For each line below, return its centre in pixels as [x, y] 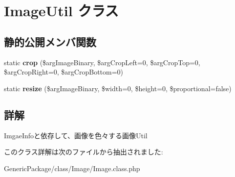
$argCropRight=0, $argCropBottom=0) [64, 72]
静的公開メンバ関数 [50, 41]
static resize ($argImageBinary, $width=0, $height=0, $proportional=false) [118, 88]
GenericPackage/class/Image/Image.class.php [72, 168]
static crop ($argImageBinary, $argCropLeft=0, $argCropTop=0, [102, 62]
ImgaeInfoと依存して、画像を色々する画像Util [76, 135]
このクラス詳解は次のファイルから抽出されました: [84, 152]
